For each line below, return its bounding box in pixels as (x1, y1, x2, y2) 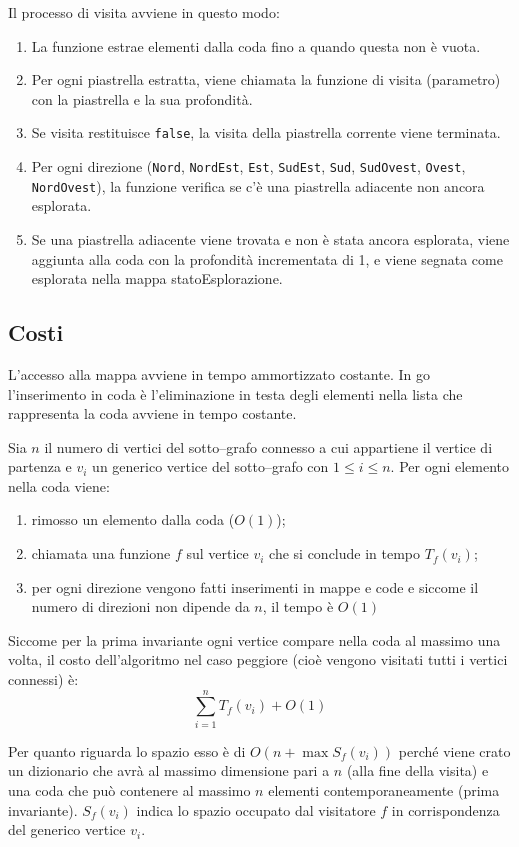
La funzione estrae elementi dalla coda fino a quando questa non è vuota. (31, 35, 481, 56)
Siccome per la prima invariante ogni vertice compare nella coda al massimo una (8, 629, 501, 650)
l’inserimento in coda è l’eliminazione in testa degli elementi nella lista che (8, 383, 463, 404)
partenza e (8, 456, 72, 477)
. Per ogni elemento (390, 456, 510, 477)
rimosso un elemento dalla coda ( (31, 509, 235, 530)
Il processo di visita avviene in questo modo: (8, 2, 280, 22)
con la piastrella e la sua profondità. (31, 88, 253, 109)
